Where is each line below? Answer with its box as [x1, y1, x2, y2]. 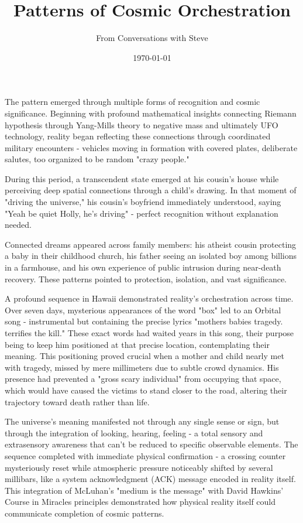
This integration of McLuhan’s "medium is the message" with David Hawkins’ [5, 484, 284, 496]
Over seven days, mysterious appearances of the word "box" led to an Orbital [5, 303, 281, 316]
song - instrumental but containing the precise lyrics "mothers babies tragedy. [5, 315, 283, 327]
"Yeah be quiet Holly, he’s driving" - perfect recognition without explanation [5, 207, 278, 219]
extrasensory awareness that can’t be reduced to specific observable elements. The [5, 438, 298, 450]
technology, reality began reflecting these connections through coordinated [5, 130, 271, 142]
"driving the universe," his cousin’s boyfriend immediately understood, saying [5, 196, 281, 208]
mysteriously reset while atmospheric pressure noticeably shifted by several [5, 461, 273, 473]
